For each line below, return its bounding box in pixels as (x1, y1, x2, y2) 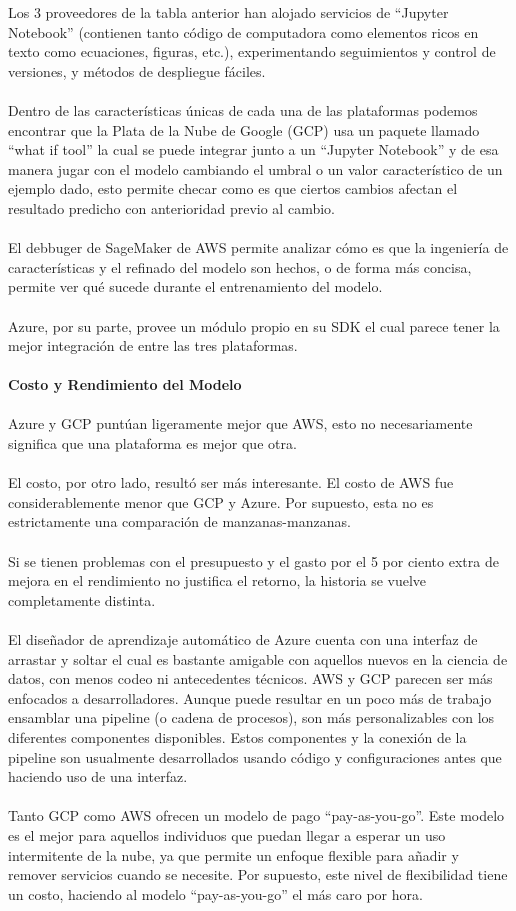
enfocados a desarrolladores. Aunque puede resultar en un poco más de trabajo (8, 687, 492, 708)
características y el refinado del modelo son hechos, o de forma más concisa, (8, 256, 472, 277)
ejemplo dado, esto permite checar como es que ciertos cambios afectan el (8, 178, 458, 199)
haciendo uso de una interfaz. (8, 766, 188, 787)
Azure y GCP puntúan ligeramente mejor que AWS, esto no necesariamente (8, 413, 473, 434)
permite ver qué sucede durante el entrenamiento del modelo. (8, 276, 383, 297)
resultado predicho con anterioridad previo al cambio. (8, 197, 335, 218)
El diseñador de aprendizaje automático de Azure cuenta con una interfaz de (8, 629, 478, 649)
